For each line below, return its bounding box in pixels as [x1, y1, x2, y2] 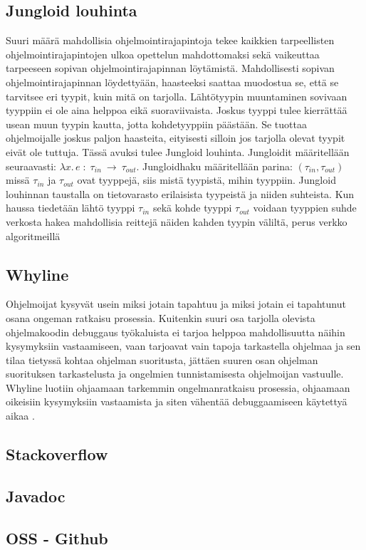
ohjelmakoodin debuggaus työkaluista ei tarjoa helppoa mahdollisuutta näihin [6, 324, 345, 339]
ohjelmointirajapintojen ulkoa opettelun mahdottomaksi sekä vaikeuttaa [6, 46, 320, 61]
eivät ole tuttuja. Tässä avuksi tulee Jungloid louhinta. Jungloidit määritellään [6, 144, 350, 159]
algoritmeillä [6, 228, 61, 243]
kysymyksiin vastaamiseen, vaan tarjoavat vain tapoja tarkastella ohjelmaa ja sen [6, 338, 361, 353]
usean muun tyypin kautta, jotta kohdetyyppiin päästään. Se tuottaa [6, 116, 307, 131]
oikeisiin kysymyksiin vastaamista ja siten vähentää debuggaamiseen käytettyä [6, 394, 347, 409]
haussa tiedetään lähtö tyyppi [6, 200, 135, 215]
